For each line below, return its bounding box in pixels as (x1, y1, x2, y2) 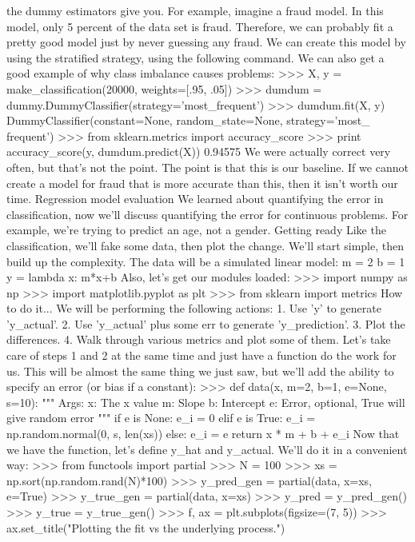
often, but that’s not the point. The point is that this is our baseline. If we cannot (6, 158, 409, 175)
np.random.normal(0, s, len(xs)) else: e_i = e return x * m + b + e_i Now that (6, 425, 400, 442)
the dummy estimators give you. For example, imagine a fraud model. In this (6, 2, 384, 18)
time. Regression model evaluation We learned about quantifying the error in (6, 190, 384, 207)
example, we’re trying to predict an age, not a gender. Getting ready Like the (6, 221, 386, 238)
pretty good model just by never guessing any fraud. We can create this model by (6, 34, 406, 50)
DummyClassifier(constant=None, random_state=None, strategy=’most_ (6, 112, 370, 129)
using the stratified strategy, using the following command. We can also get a (6, 49, 385, 66)
